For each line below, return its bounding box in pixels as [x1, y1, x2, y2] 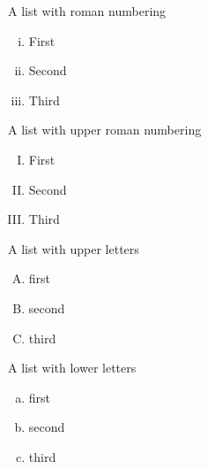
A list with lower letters [8, 358, 137, 377]
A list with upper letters [8, 239, 139, 258]
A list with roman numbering [8, 2, 167, 19]
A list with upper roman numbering [8, 120, 202, 139]
